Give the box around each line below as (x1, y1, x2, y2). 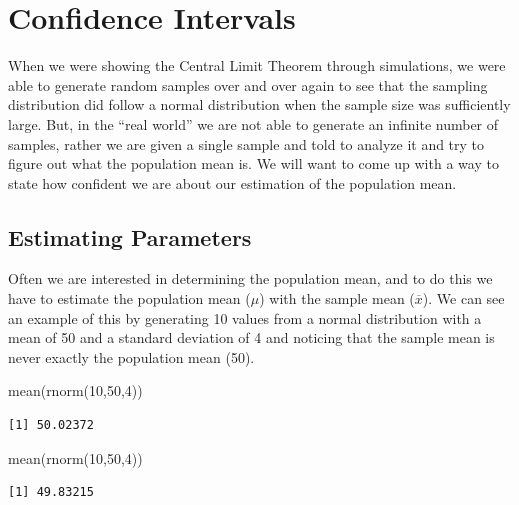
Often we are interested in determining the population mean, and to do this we (8, 268, 493, 289)
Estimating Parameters (8, 221, 252, 252)
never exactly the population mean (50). (8, 346, 255, 367)
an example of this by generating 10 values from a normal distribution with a (8, 307, 482, 328)
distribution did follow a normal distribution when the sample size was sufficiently (8, 94, 511, 115)
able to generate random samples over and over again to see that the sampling (8, 74, 488, 95)
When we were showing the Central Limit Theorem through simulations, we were (8, 55, 506, 76)
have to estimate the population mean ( (8, 288, 251, 309)
